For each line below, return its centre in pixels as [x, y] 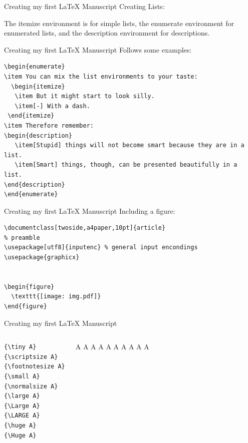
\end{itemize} [31, 116]
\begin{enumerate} [35, 67]
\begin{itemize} [38, 86]
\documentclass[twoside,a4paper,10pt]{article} [85, 228]
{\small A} [22, 376]
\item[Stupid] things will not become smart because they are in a [130, 145]
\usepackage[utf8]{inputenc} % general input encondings [101, 248]
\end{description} [35, 184]
